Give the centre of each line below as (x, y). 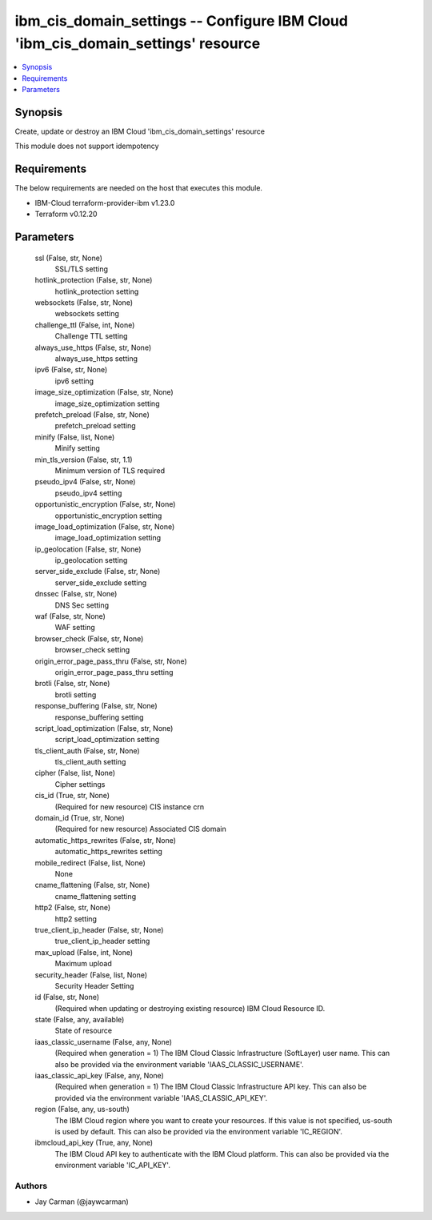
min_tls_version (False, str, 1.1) (84, 460)
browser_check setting (92, 650)
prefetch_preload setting (95, 426)
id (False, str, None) (67, 997)
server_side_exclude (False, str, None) (98, 572)
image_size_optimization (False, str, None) (104, 392)
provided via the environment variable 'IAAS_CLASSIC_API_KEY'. (161, 1098)
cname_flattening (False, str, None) (92, 885)
